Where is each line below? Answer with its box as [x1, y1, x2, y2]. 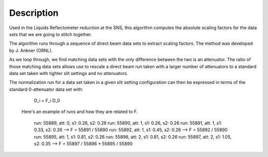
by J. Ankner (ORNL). [9, 47, 53, 53]
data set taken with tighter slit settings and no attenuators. [9, 70, 129, 76]
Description [9, 7, 59, 18]
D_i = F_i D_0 [34, 98, 61, 104]
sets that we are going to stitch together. [9, 31, 92, 37]
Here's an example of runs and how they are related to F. [21, 109, 138, 115]
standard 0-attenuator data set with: [9, 86, 83, 92]
